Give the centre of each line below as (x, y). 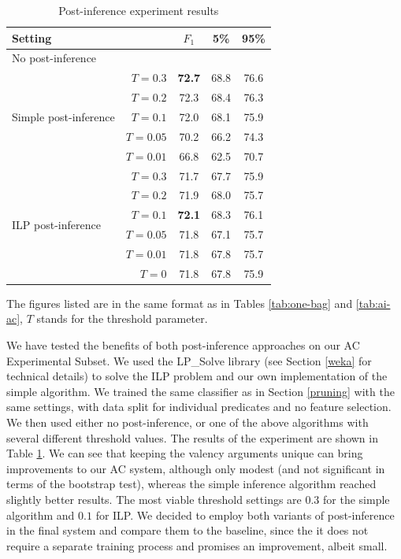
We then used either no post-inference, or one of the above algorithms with (188, 422)
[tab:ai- (373, 303)
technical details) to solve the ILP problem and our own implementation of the (197, 376)
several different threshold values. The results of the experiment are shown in (192, 437)
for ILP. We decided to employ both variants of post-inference (245, 515)
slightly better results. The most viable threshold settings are (154, 499)
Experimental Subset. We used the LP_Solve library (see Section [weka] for (189, 360)
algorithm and (41, 515)
